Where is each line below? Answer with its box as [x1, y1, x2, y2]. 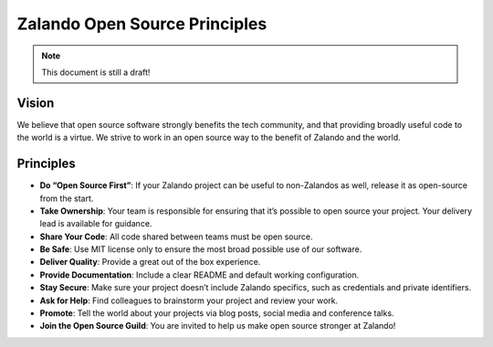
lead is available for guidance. [39, 218, 152, 229]
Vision [16, 95, 55, 110]
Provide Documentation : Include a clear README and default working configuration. [39, 269, 360, 280]
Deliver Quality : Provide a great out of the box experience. [39, 257, 261, 268]
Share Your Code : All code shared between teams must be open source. [39, 231, 314, 242]
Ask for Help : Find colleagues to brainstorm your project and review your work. [39, 295, 338, 306]
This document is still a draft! [41, 67, 151, 78]
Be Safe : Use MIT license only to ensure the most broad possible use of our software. [39, 244, 362, 255]
